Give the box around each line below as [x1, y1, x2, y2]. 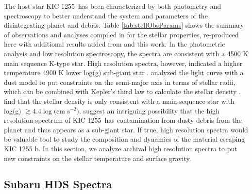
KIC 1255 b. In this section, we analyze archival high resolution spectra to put [4, 143, 237, 153]
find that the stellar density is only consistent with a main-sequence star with [4, 96, 235, 106]
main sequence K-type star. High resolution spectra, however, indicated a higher [4, 58, 243, 68]
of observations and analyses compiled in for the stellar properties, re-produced [4, 29, 239, 39]
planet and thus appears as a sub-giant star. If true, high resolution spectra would [4, 124, 248, 134]
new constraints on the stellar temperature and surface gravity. [4, 153, 191, 163]
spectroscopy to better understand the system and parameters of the [4, 10, 208, 20]
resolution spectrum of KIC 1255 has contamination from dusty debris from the [4, 115, 242, 125]
